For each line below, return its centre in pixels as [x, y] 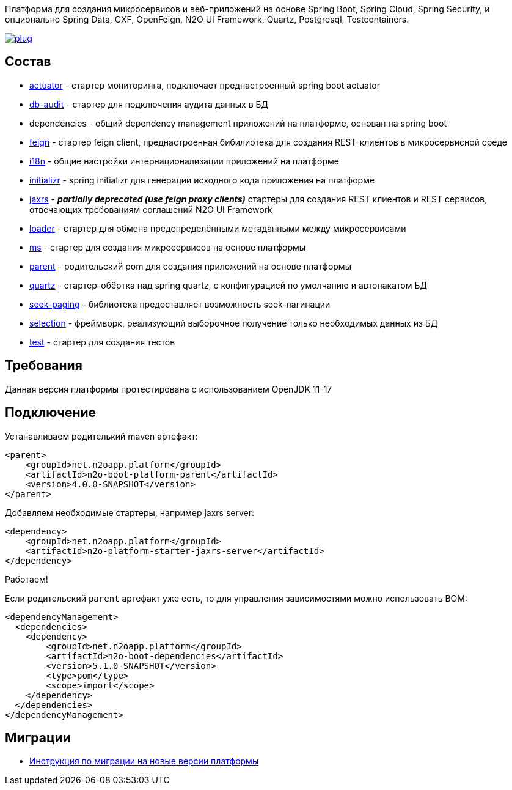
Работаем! [27, 579]
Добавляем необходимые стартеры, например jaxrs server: [130, 512]
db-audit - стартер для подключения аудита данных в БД [149, 104]
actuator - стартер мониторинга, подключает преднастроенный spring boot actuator [205, 85]
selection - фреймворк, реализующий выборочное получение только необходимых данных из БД [234, 323]
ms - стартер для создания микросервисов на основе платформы [168, 247]
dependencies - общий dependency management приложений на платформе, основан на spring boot [238, 123]
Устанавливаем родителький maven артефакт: [101, 436]
